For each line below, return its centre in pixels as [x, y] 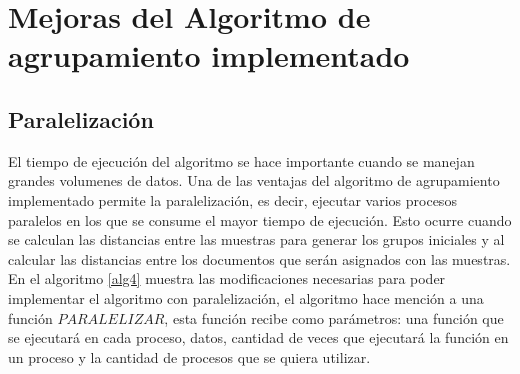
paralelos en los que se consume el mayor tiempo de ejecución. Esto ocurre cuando [260, 219]
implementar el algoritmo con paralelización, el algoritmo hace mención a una [246, 297]
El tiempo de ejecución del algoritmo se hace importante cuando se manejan [241, 160]
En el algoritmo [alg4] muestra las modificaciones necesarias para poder [227, 278]
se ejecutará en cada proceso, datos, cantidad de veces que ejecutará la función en [258, 337]
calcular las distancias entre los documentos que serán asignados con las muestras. [259, 258]
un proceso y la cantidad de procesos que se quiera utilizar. [189, 356]
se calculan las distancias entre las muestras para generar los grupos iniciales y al [256, 239]
